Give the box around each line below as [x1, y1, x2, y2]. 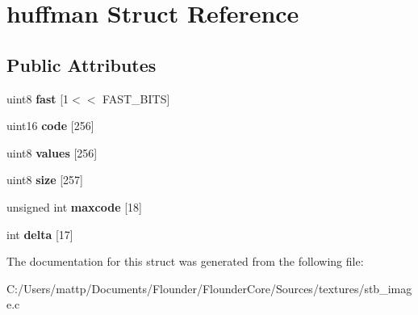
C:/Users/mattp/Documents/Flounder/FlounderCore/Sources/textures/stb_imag [6, 279, 412, 296]
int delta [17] [6, 225, 73, 242]
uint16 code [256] [6, 117, 94, 134]
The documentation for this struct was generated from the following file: [6, 253, 364, 270]
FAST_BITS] [102, 90, 170, 107]
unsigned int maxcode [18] [6, 198, 142, 215]
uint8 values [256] [6, 144, 98, 161]
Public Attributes [6, 52, 157, 77]
